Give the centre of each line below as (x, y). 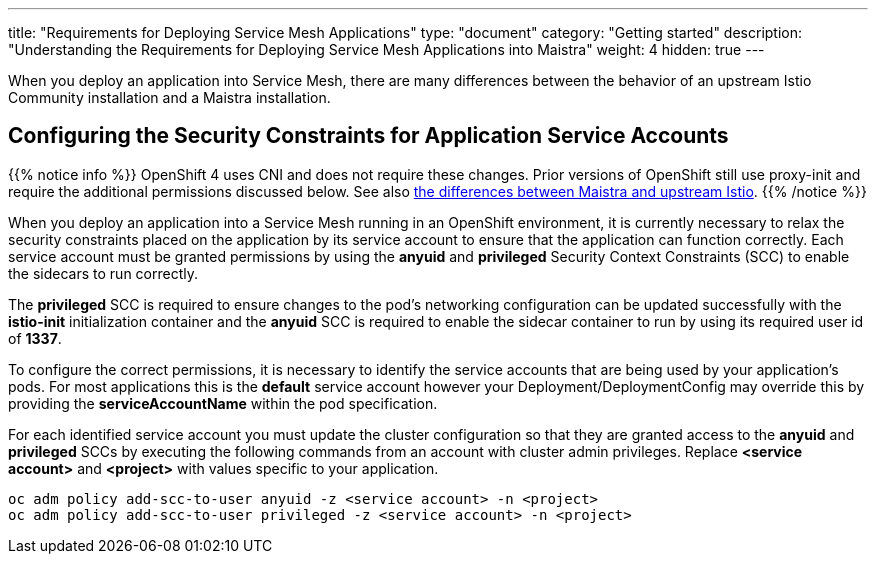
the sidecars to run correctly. (103, 273)
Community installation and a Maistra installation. (169, 97)
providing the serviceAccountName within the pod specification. (223, 403)
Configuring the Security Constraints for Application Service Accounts (368, 136)
